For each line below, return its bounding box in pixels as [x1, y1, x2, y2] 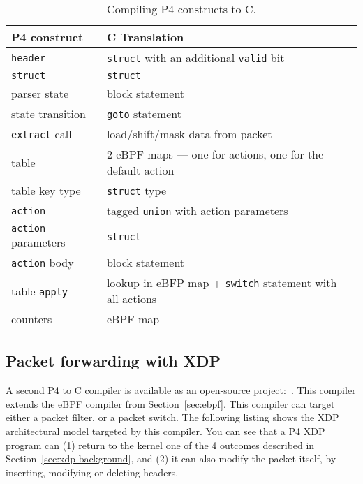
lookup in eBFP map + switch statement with [106, 274, 337, 291]
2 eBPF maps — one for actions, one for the [106, 146, 324, 162]
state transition [11, 105, 86, 122]
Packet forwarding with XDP [6, 350, 221, 372]
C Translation [106, 29, 184, 45]
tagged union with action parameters [106, 203, 288, 219]
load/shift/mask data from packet [106, 126, 272, 142]
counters [11, 311, 52, 327]
